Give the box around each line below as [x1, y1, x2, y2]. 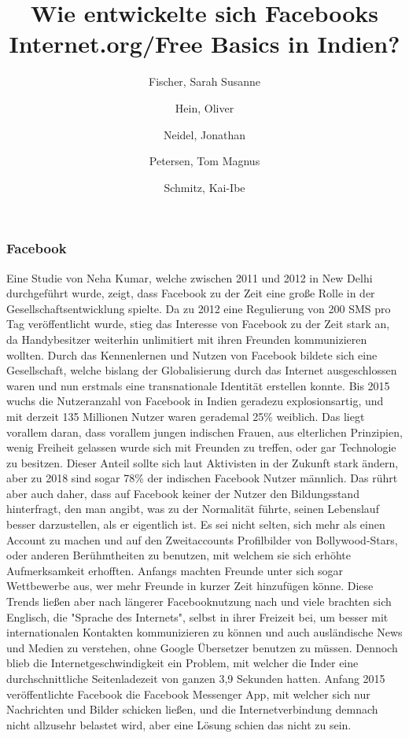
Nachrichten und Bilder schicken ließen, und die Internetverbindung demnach [6, 701, 378, 718]
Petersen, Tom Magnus [149, 153, 260, 169]
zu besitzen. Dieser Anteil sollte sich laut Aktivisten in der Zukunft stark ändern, [6, 454, 399, 470]
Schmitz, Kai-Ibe [164, 179, 245, 195]
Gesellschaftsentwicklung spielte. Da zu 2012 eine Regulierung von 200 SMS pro [6, 300, 391, 316]
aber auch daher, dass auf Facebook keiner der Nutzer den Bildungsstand [6, 485, 359, 501]
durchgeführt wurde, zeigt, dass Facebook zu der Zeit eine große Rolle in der [6, 285, 375, 301]
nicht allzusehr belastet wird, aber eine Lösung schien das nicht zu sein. [6, 716, 352, 732]
